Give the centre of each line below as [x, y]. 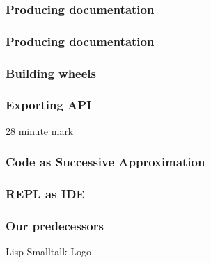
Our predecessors [55, 225]
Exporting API [49, 105]
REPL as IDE [45, 194]
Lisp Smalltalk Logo [48, 252]
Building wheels [51, 73]
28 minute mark [40, 130]
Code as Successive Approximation [105, 162]
